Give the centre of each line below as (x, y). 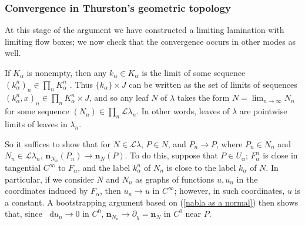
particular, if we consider (49, 179)
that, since (24, 214)
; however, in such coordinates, (229, 191)
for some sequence (37, 111)
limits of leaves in (36, 123)
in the (247, 179)
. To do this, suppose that (171, 155)
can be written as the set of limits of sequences (213, 84)
